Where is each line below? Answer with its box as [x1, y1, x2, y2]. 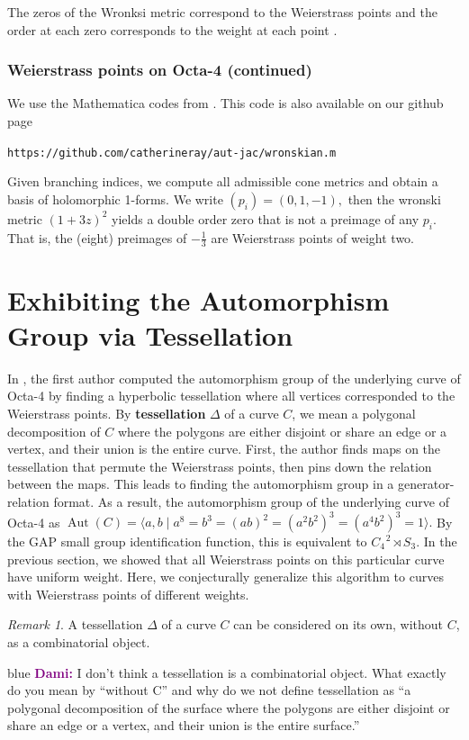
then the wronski [347, 189, 441, 208]
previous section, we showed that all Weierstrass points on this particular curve [7, 549, 445, 568]
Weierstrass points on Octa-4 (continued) [7, 59, 312, 81]
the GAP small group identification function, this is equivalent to [7, 532, 367, 551]
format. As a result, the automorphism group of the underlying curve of [53, 492, 449, 510]
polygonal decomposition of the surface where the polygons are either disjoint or [7, 698, 450, 717]
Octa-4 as [7, 512, 60, 531]
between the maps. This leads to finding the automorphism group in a [7, 474, 394, 493]
